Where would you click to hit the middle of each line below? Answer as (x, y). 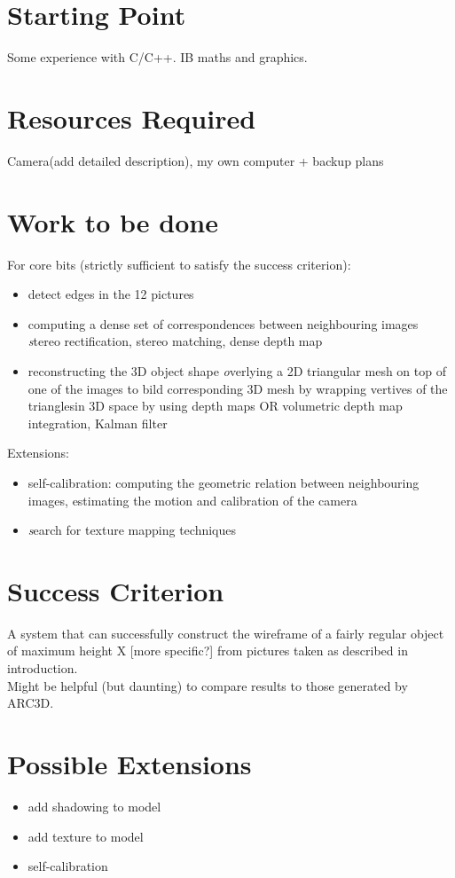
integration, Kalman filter (98, 423)
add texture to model (86, 836)
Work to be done (113, 221)
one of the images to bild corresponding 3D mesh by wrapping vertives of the (238, 388)
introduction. (43, 668)
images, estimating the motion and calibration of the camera (192, 500)
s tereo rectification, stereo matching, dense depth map (175, 341)
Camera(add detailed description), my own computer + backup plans (196, 160)
